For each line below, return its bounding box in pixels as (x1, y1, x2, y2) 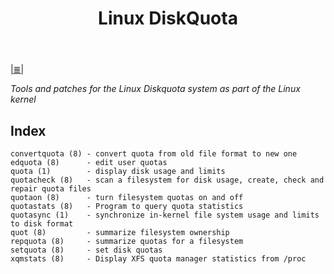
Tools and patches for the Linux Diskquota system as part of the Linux (10, 83, 301, 95)
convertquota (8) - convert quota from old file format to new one (10, 149, 298, 159)
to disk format (10, 219, 74, 229)
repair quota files (10, 184, 92, 194)
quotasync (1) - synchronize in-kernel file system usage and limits (10, 210, 320, 220)
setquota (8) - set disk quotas (10, 245, 163, 255)
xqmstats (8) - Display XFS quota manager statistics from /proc (10, 254, 307, 264)
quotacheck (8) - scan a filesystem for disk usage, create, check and (10, 175, 325, 185)
